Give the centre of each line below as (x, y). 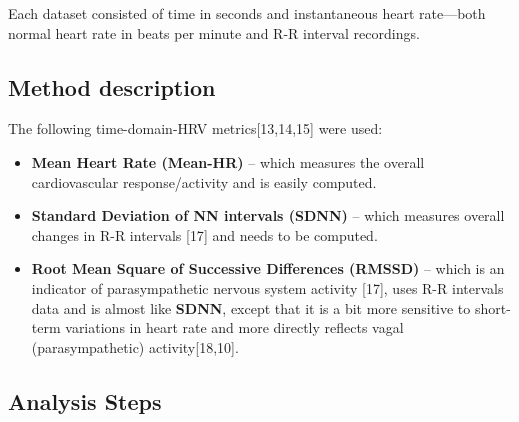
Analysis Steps (85, 400)
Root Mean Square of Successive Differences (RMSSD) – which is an (268, 268)
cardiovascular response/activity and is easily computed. (204, 181)
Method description (112, 86)
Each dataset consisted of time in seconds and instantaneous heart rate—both (247, 13)
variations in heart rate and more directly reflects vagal (234, 327)
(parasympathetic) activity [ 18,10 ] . (135, 346)
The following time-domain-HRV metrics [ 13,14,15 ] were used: (195, 128)
